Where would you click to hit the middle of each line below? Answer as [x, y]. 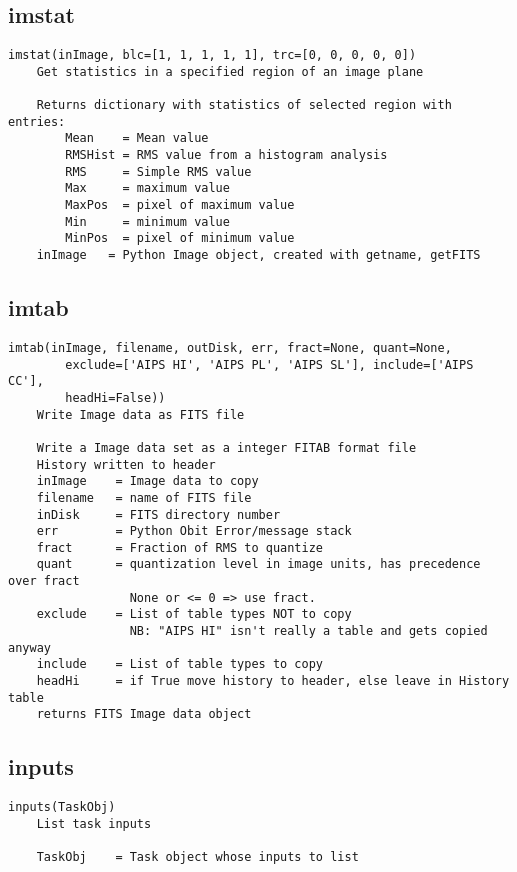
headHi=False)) [115, 397]
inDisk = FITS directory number [158, 514]
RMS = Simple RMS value [158, 171]
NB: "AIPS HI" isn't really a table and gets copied [308, 631]
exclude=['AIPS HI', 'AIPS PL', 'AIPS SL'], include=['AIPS [269, 364]
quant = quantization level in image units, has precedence [258, 564]
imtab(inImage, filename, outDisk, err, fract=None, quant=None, [230, 347]
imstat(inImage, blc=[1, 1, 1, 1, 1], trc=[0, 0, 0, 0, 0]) [212, 55]
